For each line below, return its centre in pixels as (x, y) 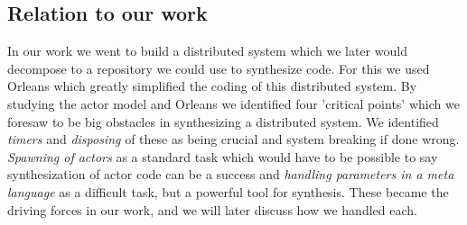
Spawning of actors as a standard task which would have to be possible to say (223, 156)
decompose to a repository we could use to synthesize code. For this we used (219, 68)
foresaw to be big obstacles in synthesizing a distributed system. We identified (223, 121)
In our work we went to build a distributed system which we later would (207, 51)
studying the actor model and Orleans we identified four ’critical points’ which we (233, 103)
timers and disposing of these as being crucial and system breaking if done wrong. (233, 139)
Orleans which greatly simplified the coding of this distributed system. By (212, 86)
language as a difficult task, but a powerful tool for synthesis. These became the (228, 191)
